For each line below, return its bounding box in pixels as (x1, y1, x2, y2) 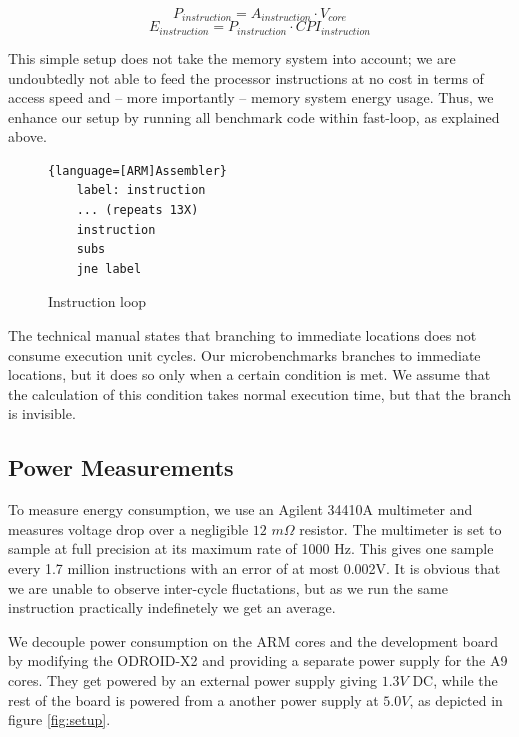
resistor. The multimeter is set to (299, 518, 502, 539)
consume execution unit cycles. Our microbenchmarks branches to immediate (8, 344, 481, 365)
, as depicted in (409, 689, 503, 710)
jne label (76, 261, 142, 276)
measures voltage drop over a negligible (8, 518, 249, 539)
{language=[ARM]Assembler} (48, 163, 227, 178)
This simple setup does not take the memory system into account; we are (8, 47, 456, 68)
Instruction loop (48, 291, 147, 312)
